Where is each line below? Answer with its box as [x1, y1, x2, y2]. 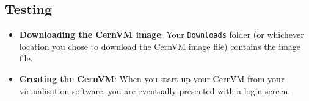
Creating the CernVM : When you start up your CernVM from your [19, 72, 285, 85]
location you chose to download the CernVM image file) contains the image [19, 40, 301, 52]
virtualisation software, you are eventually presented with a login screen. [19, 84, 291, 97]
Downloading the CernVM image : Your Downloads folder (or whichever [19, 28, 304, 41]
